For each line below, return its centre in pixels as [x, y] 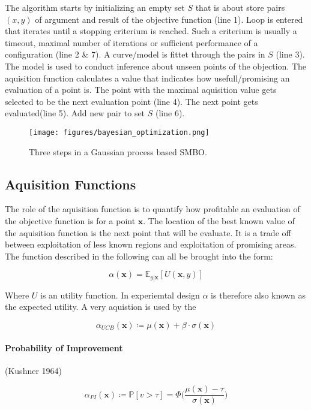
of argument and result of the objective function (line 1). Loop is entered [169, 19]
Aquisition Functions [71, 184]
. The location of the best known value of [219, 220]
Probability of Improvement [64, 347]
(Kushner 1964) [34, 370]
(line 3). [290, 54]
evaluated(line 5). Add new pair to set [75, 113]
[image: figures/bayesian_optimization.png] [119, 132]
